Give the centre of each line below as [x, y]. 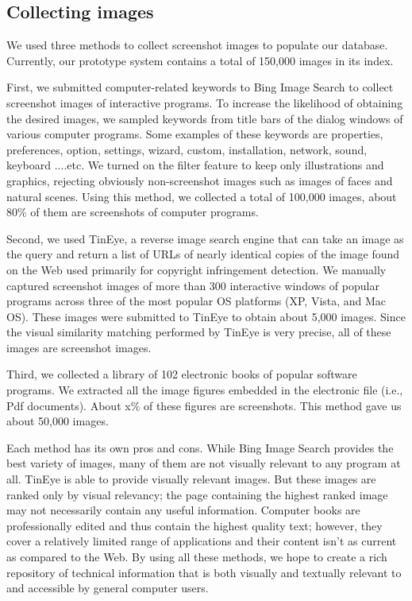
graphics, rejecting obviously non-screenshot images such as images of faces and [200, 180]
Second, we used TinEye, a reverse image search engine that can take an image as [205, 238]
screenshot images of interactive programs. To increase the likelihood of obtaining [205, 102]
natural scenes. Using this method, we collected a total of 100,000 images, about [202, 196]
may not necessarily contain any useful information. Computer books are [183, 510]
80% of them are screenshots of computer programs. [133, 212]
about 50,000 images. [58, 421]
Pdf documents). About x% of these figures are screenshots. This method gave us [204, 405]
